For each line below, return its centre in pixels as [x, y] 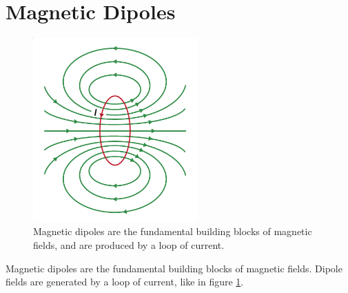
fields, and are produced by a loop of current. [129, 244]
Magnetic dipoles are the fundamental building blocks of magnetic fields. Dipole [174, 268]
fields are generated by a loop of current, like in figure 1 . [125, 282]
